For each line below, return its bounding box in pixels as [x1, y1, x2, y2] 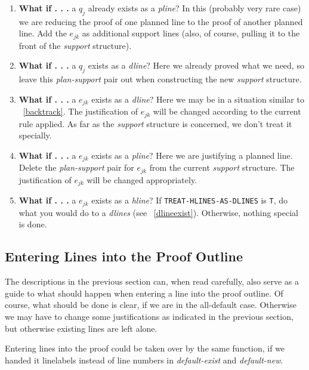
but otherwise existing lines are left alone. [5, 322, 157, 334]
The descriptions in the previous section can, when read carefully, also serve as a [5, 275, 299, 288]
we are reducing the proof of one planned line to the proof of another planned [18, 15, 303, 27]
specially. [18, 129, 52, 141]
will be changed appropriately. [86, 173, 197, 186]
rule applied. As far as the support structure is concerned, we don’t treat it [18, 117, 292, 129]
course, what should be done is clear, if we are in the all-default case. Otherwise [5, 298, 296, 311]
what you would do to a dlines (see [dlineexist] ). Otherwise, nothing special [18, 206, 299, 218]
